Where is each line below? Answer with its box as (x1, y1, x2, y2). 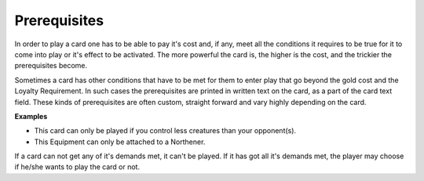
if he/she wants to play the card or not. (14, 162, 141, 172)
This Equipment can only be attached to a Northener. (34, 137, 206, 147)
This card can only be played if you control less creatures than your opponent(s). (34, 126, 297, 136)
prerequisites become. (14, 61, 88, 71)
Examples (14, 111, 48, 121)
